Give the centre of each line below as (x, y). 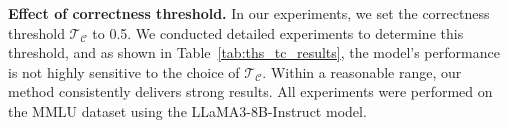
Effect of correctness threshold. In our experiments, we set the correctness (249, 13)
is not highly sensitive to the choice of (124, 71)
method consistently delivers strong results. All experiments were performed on (250, 91)
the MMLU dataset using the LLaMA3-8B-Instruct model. (187, 110)
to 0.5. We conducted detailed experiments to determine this (278, 32)
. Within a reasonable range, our (362, 71)
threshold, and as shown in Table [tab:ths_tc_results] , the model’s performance (254, 52)
